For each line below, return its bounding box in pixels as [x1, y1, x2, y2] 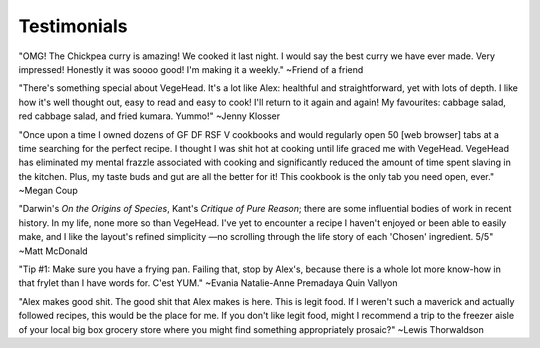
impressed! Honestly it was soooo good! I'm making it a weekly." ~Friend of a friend [18, 63, 364, 75]
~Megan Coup [18, 185, 79, 197]
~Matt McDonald [18, 245, 89, 257]
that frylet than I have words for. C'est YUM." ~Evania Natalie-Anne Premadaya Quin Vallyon [18, 277, 398, 289]
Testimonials [18, 15, 128, 37]
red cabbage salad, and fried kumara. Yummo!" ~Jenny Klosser [18, 110, 281, 122]
